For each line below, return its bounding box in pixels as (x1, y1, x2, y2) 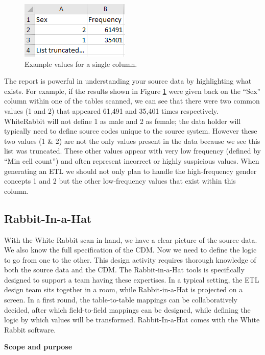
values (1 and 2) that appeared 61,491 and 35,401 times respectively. (4, 105, 219, 116)
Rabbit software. (4, 324, 56, 335)
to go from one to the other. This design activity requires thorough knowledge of (4, 254, 256, 265)
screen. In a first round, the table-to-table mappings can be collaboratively (4, 294, 237, 305)
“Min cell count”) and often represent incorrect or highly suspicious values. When (4, 155, 259, 166)
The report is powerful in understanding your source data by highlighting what (4, 75, 252, 86)
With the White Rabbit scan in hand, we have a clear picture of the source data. (4, 234, 257, 245)
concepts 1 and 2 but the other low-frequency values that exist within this (4, 175, 236, 186)
